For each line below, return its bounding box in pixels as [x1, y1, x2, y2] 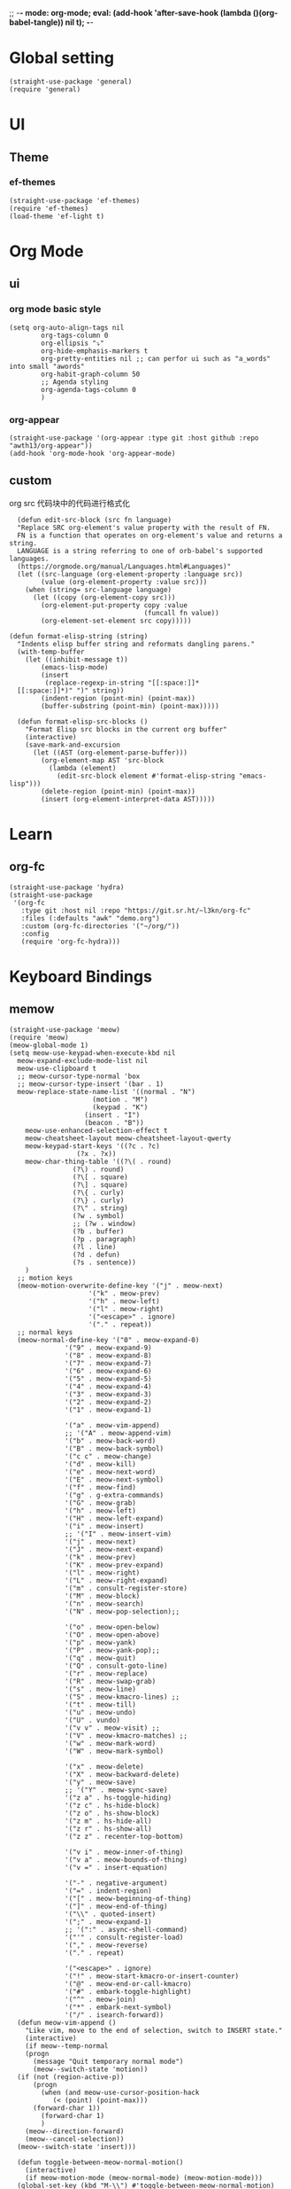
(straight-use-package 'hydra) [9, 882, 125, 892]
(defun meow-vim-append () [17, 2018, 117, 2027]
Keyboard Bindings [9, 966, 153, 987]
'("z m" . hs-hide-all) [65, 1817, 152, 1825]
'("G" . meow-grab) [65, 1498, 137, 1507]
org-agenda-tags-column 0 [41, 385, 137, 394]
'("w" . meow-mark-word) [65, 1739, 157, 1747]
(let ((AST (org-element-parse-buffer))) [32, 748, 188, 757]
